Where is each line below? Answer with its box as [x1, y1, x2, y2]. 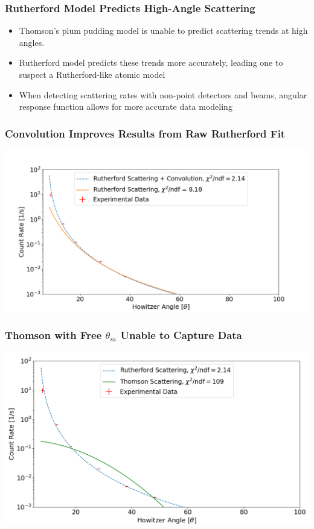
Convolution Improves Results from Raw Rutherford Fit [5, 125, 286, 141]
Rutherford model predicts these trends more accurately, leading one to [19, 56, 283, 69]
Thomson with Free [5, 328, 102, 343]
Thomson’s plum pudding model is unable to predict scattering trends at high [19, 24, 308, 37]
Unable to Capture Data [120, 328, 242, 343]
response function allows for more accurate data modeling [19, 100, 232, 113]
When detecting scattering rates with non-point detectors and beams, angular [19, 88, 307, 101]
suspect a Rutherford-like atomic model [19, 68, 165, 80]
